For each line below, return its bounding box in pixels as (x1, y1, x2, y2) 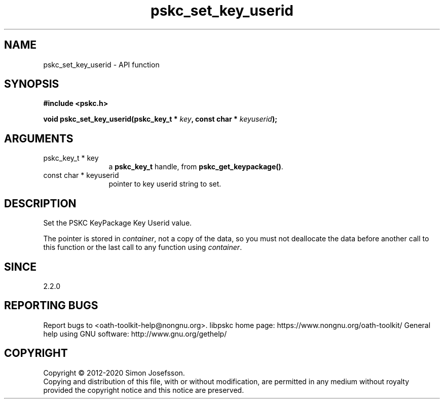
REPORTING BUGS (4, 299, 98, 312)
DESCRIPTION (4, 197, 77, 210)
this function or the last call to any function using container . (43, 243, 242, 252)
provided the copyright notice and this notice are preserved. (43, 385, 244, 394)
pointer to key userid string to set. (108, 179, 221, 189)
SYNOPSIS (4, 78, 59, 91)
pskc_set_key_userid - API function (43, 60, 160, 69)
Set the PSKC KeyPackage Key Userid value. (43, 218, 192, 228)
